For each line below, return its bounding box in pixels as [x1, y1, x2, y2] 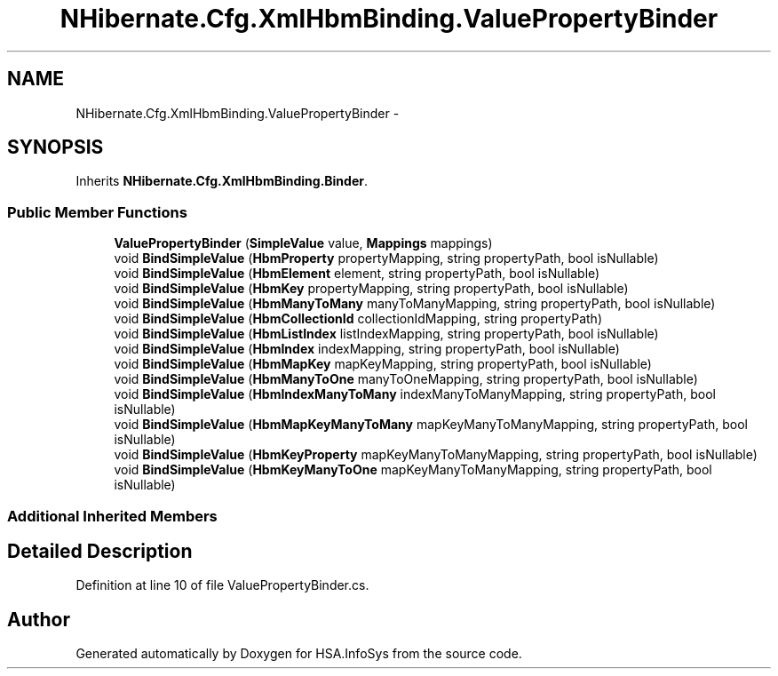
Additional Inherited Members [7, 506, 218, 525]
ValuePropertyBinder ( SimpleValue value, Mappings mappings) [114, 235, 493, 251]
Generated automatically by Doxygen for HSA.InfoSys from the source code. [75, 646, 522, 662]
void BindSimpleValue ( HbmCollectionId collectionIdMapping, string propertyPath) [114, 311, 602, 327]
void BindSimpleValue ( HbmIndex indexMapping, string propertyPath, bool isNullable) [114, 341, 620, 357]
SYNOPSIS [7, 136, 104, 159]
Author [7, 608, 70, 631]
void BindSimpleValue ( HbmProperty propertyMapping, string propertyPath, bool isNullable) [114, 251, 659, 266]
